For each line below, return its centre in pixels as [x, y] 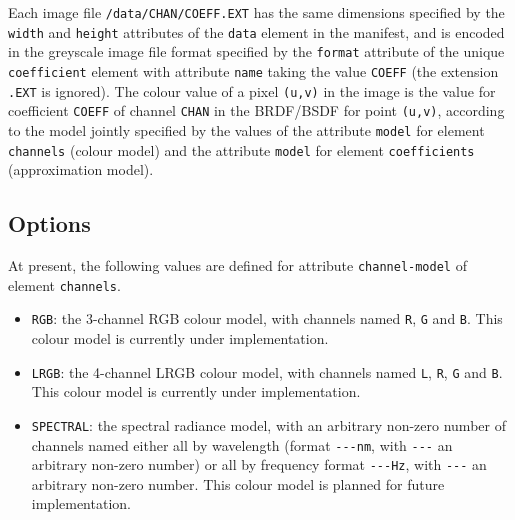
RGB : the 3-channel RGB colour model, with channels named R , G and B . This [267, 318]
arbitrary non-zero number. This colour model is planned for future [238, 483]
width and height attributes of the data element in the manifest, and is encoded [256, 31]
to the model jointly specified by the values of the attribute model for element [246, 129]
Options [49, 223]
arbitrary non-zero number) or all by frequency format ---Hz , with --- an [259, 464]
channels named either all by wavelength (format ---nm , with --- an [242, 444]
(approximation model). [81, 169]
